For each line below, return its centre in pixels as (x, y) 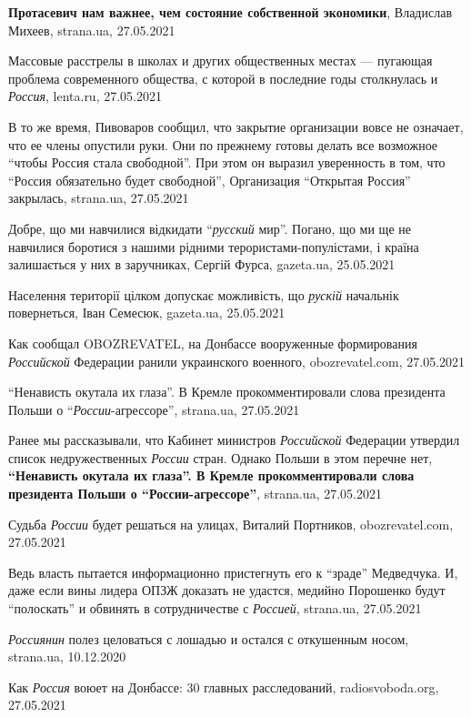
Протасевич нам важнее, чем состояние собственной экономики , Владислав (230, 12)
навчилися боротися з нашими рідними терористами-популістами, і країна (214, 246)
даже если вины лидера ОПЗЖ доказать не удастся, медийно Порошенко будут (227, 590)
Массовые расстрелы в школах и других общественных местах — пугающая (220, 61)
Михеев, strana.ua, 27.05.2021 (92, 30)
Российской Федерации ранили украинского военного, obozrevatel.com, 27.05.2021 (237, 361)
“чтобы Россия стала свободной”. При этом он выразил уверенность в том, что (227, 162)
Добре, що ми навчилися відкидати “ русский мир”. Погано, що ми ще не (210, 228)
